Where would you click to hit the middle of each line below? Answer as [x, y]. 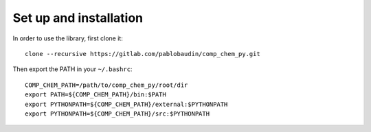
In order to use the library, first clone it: [68, 38]
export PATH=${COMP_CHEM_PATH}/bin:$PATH [95, 95]
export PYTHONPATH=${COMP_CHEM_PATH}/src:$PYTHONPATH [117, 114]
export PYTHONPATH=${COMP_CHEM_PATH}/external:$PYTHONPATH [126, 104]
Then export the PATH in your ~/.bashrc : [72, 69]
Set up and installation [78, 18]
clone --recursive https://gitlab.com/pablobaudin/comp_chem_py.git [143, 54]
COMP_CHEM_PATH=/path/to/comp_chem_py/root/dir [106, 85]
